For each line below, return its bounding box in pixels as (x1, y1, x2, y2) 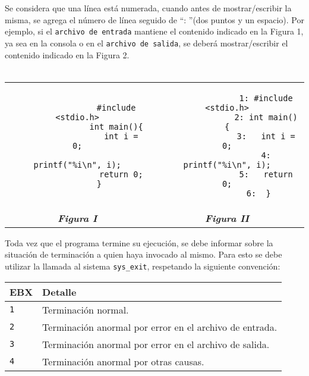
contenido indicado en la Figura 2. (5, 48, 130, 61)
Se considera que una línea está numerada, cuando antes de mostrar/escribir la (5, 2, 292, 14)
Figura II (205, 211, 250, 225)
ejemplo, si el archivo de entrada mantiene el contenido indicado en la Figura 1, (5, 25, 304, 37)
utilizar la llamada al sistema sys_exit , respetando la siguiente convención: (5, 259, 280, 272)
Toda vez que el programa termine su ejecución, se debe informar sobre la (5, 236, 273, 249)
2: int (234, 112, 264, 122)
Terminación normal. (42, 302, 129, 317)
